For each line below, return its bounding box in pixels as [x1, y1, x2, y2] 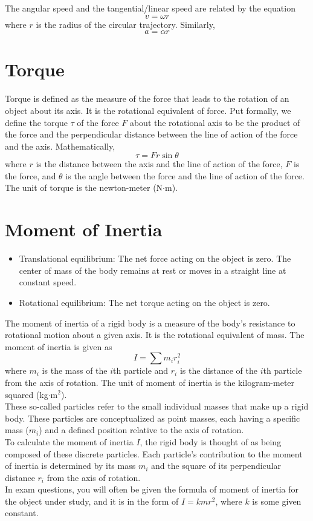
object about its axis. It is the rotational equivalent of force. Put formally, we [5, 104, 291, 116]
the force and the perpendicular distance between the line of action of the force [5, 128, 298, 141]
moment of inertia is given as [5, 340, 112, 353]
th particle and [113, 364, 169, 377]
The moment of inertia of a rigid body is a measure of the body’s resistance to [5, 316, 295, 329]
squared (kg [5, 388, 48, 400]
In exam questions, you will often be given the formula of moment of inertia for [5, 483, 298, 496]
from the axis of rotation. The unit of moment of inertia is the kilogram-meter [5, 376, 295, 388]
